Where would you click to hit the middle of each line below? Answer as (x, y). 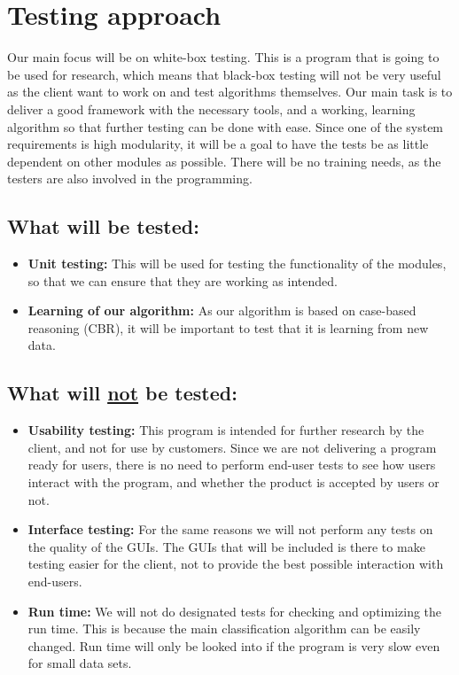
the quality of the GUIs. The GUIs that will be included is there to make (226, 546)
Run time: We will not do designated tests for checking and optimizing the (235, 611)
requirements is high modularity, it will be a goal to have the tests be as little (218, 144)
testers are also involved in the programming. (130, 178)
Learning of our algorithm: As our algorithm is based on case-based (222, 310)
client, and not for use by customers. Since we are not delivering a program (232, 447)
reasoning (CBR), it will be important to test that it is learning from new (228, 327)
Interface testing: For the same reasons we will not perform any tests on (230, 529)
